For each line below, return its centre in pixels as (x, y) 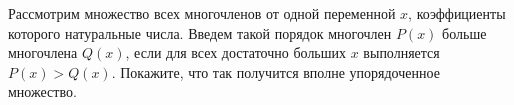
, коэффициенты (457, 13)
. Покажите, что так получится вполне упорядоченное (275, 71)
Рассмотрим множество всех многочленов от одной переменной (202, 13)
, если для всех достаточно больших (236, 52)
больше (464, 32)
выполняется (401, 52)
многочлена (43, 52)
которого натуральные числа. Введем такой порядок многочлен (200, 32)
